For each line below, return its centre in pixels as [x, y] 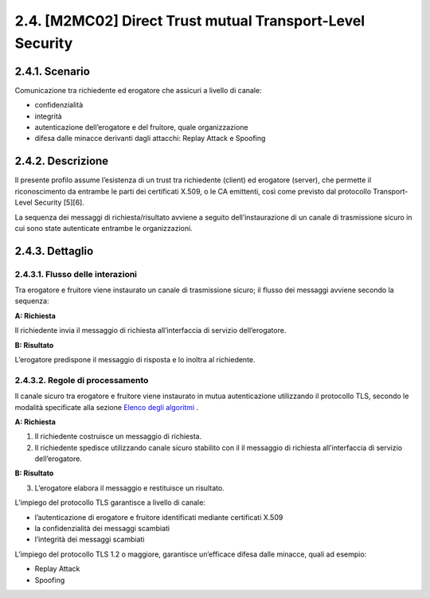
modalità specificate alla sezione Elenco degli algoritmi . [107, 407]
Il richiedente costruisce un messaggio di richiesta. [118, 436]
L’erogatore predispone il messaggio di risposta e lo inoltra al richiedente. [135, 360]
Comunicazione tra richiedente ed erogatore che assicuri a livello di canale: [138, 90]
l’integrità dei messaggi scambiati [90, 539]
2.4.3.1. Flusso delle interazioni [76, 274]
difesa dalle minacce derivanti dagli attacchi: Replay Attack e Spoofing [150, 139]
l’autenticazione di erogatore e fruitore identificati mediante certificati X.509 [159, 517]
